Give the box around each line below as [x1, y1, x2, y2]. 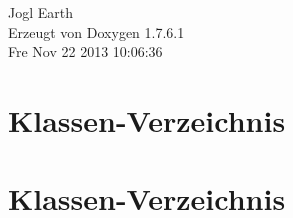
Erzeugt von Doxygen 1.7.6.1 [8, 21, 185, 42]
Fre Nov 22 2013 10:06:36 [8, 41, 163, 62]
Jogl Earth [8, 2, 74, 22]
